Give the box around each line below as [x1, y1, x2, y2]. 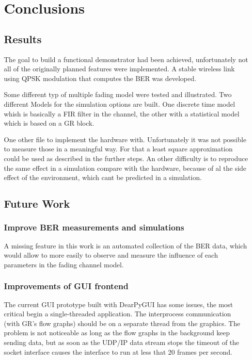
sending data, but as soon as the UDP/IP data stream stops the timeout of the [4, 337, 239, 347]
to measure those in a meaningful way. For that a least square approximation [4, 144, 233, 154]
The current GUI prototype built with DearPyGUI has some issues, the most [4, 299, 233, 309]
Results [4, 31, 42, 46]
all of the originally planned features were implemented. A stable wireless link [4, 64, 235, 74]
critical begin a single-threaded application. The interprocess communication [4, 309, 231, 319]
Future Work [4, 196, 70, 211]
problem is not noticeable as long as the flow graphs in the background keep [4, 327, 230, 338]
